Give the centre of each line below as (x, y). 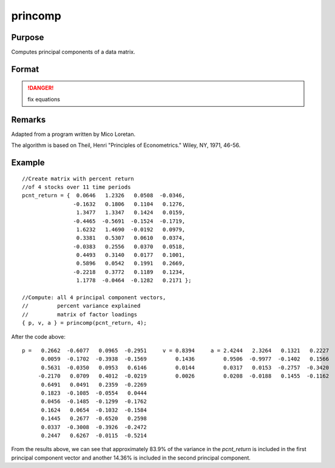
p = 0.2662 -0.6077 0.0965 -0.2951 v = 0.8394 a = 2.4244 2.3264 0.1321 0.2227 (176, 350)
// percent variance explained (81, 306)
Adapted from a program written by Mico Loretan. (73, 134)
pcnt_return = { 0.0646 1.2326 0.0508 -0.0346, (103, 195)
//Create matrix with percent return (78, 178)
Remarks (29, 119)
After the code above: (39, 336)
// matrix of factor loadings (80, 314)
